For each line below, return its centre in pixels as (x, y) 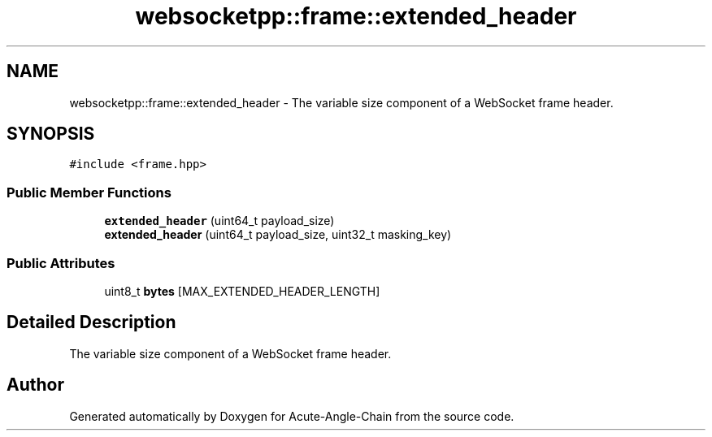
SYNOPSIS (51, 134)
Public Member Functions (89, 192)
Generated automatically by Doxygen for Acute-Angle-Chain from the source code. (292, 416)
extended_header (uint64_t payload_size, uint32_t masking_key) (278, 235)
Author (35, 385)
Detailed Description (91, 322)
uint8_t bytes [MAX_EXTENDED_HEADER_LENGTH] (242, 291)
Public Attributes (61, 263)
